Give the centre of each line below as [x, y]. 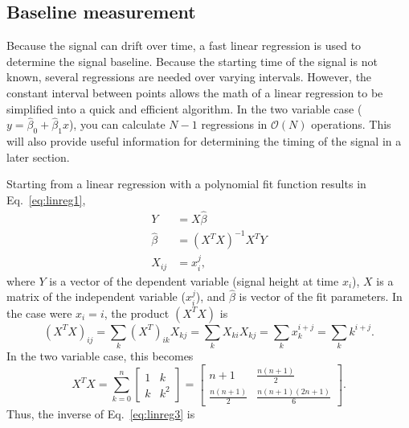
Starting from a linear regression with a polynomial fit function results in [186, 184]
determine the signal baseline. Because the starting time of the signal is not [192, 61]
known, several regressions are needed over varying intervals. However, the [189, 77]
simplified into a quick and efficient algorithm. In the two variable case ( [184, 108]
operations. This [351, 124]
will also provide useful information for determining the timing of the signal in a [204, 141]
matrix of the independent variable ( [96, 296]
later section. [38, 156]
